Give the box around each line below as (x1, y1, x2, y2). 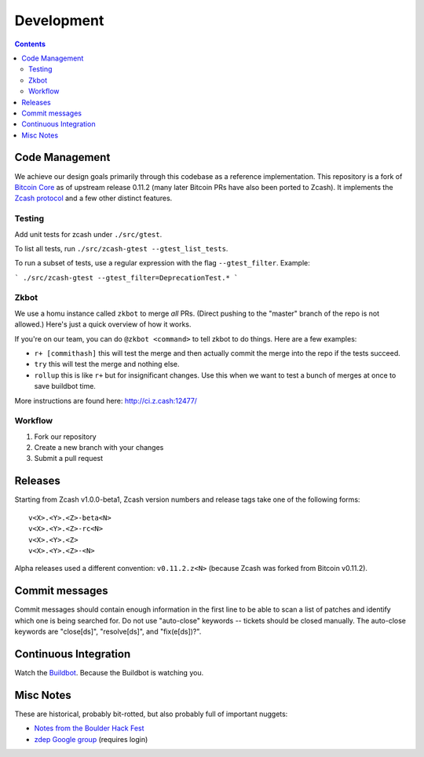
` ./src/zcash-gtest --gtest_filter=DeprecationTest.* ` (14, 273, 239, 282)
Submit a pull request (34, 454, 104, 463)
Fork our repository (34, 432, 97, 441)
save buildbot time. (34, 382, 96, 391)
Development (14, 12, 104, 29)
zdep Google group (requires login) (34, 734, 148, 744)
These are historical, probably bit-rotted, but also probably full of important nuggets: (14, 709, 288, 719)
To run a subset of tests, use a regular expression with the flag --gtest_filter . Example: (14, 258, 310, 268)
